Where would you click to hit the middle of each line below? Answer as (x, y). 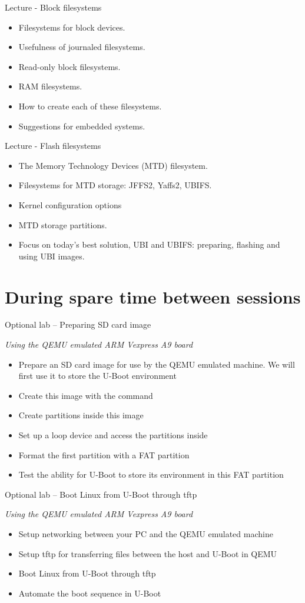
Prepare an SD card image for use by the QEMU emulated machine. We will (157, 364)
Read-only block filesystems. (69, 66)
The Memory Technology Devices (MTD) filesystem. (113, 165)
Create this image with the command (86, 395)
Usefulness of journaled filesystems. (82, 47)
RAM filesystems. (50, 86)
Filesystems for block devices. (72, 27)
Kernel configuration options (70, 204)
